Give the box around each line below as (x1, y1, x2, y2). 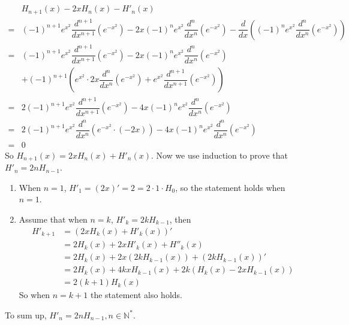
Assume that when (19, 212, 88, 225)
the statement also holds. (90, 288, 182, 301)
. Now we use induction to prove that (151, 148, 288, 161)
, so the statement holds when (175, 181, 285, 193)
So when (19, 288, 50, 301)
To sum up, (5, 308, 47, 321)
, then (169, 212, 191, 225)
